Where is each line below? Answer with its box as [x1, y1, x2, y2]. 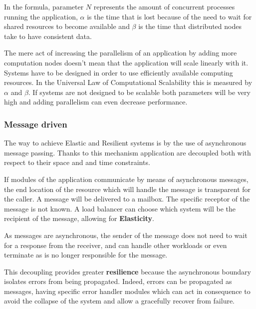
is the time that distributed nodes [138, 21, 242, 31]
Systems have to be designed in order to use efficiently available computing [4, 67, 233, 77]
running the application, [4, 11, 78, 21]
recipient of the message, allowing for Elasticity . [4, 213, 155, 223]
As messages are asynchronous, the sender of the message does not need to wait [4, 229, 248, 240]
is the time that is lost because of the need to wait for [87, 11, 252, 21]
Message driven [4, 117, 67, 130]
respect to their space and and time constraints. [4, 157, 150, 167]
